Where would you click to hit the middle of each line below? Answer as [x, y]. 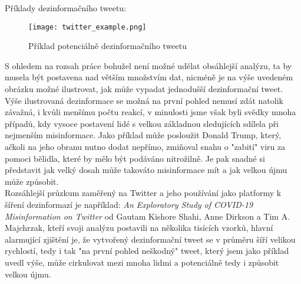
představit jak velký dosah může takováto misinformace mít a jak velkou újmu [146, 170]
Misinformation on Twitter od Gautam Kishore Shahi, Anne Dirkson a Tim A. [148, 216]
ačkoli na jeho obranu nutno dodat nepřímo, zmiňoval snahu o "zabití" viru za [145, 146]
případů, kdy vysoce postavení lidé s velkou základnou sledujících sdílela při [142, 123]
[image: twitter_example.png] [87, 27]
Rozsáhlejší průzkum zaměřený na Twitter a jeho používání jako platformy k [143, 193]
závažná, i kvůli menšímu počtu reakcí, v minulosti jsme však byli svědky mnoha [150, 112]
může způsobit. [32, 181]
